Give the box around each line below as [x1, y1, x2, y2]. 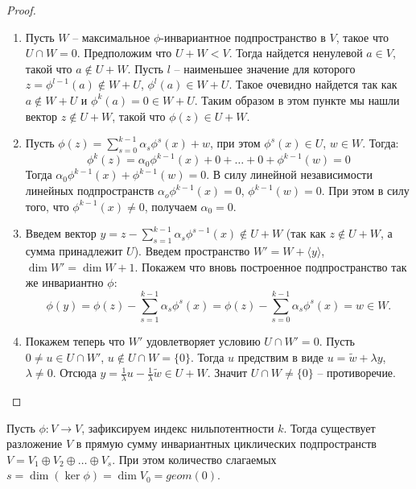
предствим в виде [237, 348, 324, 365]
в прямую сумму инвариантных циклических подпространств [76, 435, 377, 452]
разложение [6, 435, 63, 452]
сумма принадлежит [25, 242, 123, 259]
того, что [25, 197, 69, 214]
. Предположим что [76, 44, 172, 61]
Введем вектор [25, 225, 97, 242]
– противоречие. [317, 364, 396, 381]
